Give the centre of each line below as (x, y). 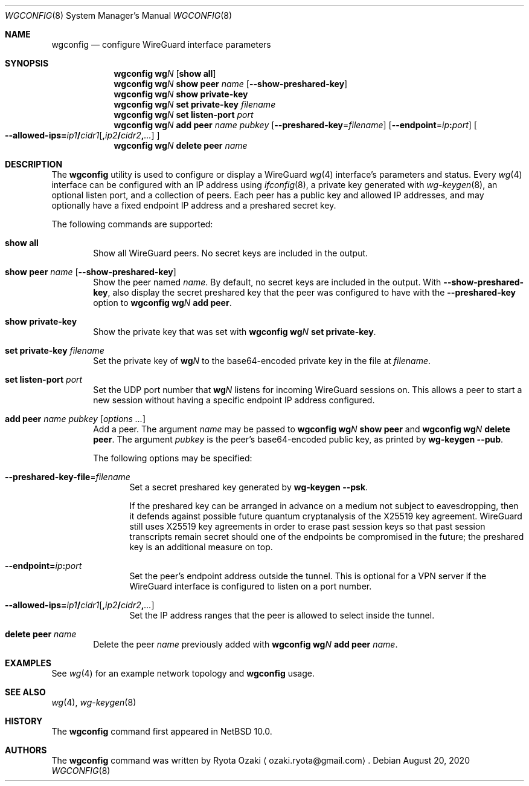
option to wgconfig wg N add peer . (162, 303)
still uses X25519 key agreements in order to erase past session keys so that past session (307, 526)
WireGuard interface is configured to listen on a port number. (251, 586)
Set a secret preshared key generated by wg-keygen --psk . (249, 487)
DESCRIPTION (34, 164)
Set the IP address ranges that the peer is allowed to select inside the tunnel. (282, 615)
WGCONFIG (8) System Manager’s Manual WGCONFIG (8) (119, 15)
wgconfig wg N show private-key (181, 94)
